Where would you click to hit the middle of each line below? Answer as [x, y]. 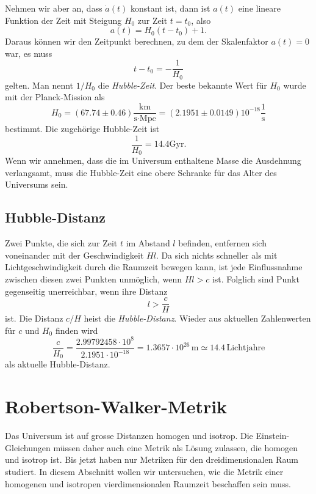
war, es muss [29, 53]
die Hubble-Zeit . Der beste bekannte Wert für [182, 85]
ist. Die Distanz [34, 318]
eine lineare [259, 8]
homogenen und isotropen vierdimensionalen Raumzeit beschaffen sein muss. [148, 483]
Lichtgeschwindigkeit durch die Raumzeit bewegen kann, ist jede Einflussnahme [154, 267]
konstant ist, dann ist [170, 8]
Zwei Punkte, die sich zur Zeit [61, 243]
